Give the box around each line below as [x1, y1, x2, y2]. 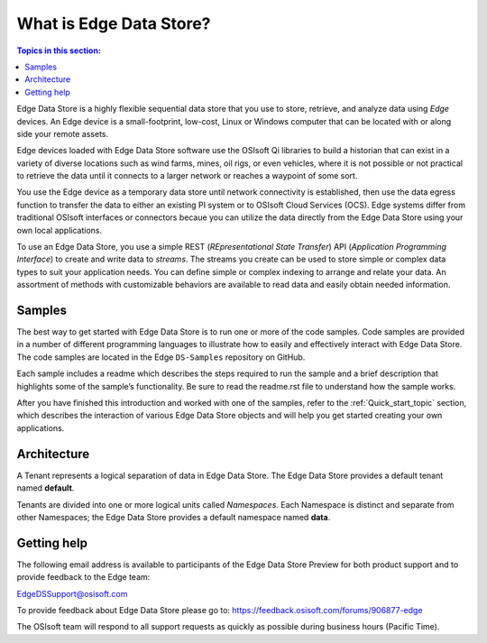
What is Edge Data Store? [16, 14, 211, 33]
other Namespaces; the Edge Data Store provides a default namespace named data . [16, 511, 331, 522]
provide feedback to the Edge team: [16, 572, 151, 583]
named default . [16, 482, 75, 493]
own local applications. [16, 225, 103, 235]
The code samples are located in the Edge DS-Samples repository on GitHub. [16, 352, 306, 363]
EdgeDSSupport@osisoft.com [16, 588, 128, 599]
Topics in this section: [16, 45, 101, 56]
